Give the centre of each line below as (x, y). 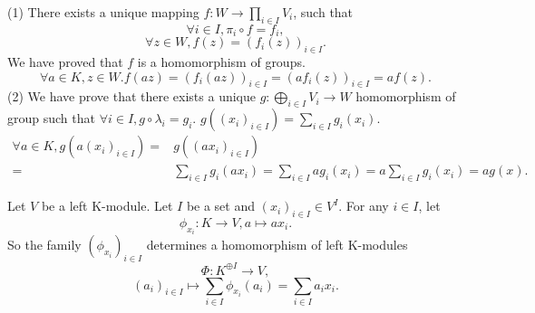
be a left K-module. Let (107, 206)
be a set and (221, 206)
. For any (364, 206)
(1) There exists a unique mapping (103, 12)
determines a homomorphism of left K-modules (277, 245)
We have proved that (65, 62)
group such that (51, 118)
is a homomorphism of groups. (221, 62)
